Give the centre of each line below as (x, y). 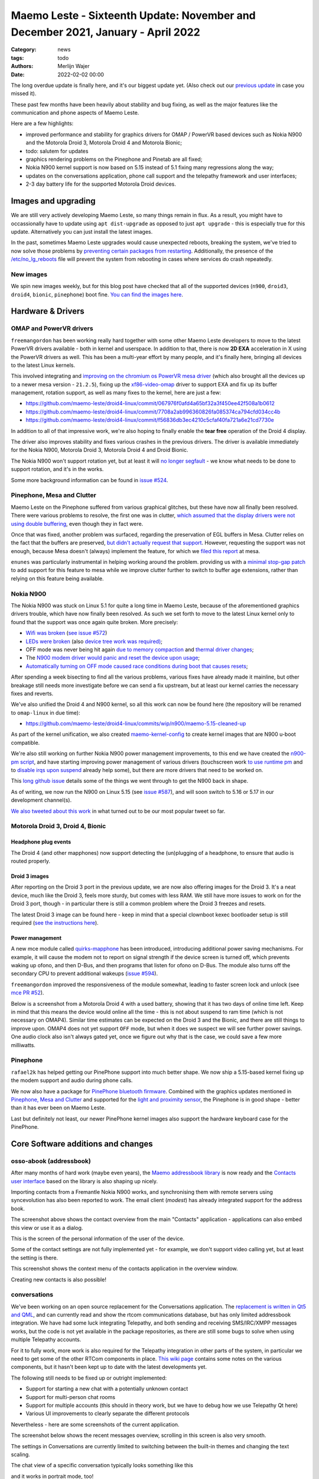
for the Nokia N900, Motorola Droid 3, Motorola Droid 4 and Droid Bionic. (100, 450)
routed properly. (30, 861)
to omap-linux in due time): (45, 712)
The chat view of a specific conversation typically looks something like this (102, 1465)
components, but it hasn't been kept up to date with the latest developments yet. (109, 1367)
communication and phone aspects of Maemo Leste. (75, 113)
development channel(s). (41, 800)
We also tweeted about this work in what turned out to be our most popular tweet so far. (118, 811)
